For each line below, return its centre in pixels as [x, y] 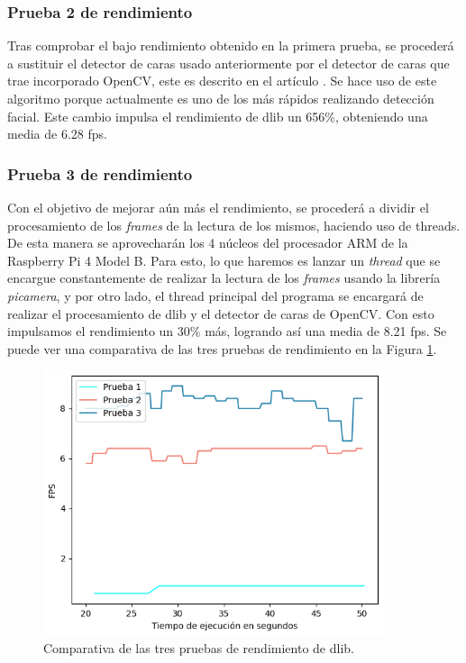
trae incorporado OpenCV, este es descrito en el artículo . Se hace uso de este [222, 81]
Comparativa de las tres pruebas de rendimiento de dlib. [199, 647]
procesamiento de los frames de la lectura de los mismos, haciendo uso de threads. [234, 225]
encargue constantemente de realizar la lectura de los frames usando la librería [224, 278]
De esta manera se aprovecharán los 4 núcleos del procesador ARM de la [208, 243]
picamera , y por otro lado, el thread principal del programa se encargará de [215, 295]
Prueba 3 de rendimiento [100, 173]
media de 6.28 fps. [57, 134]
